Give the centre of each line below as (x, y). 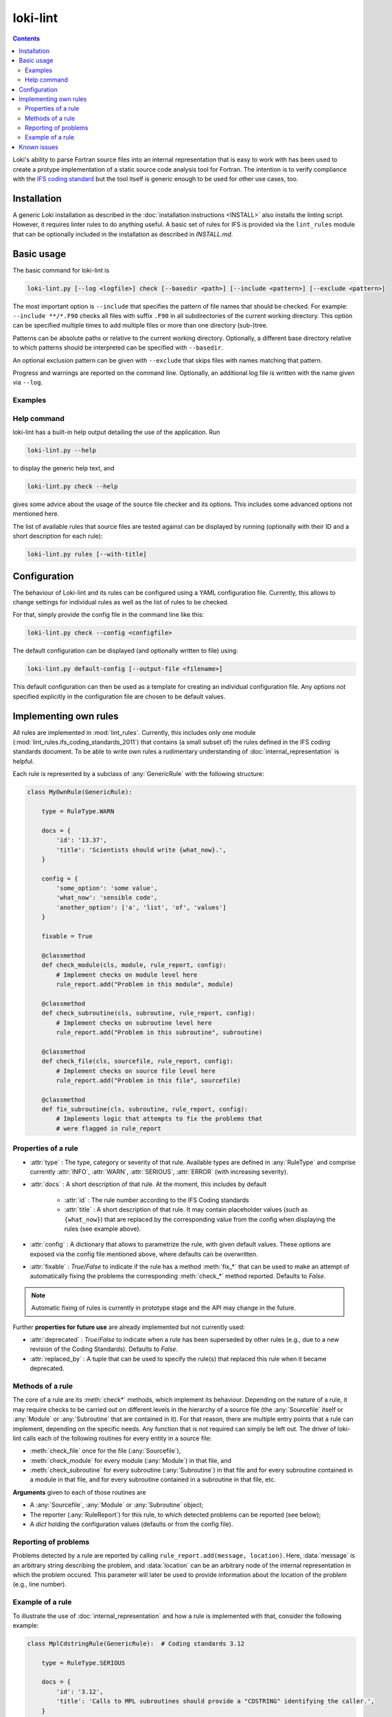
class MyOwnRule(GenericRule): (80, 792)
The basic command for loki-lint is (61, 270)
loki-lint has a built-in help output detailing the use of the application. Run (116, 432)
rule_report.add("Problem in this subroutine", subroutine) (159, 1032)
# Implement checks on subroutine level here (134, 1023)
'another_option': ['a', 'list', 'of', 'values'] (141, 907)
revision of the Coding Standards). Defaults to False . (104, 1349)
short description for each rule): (58, 536)
